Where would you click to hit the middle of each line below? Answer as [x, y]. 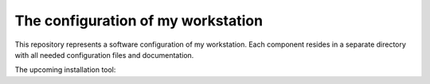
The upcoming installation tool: [65, 70]
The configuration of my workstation [139, 21]
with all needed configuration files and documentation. [104, 55]
